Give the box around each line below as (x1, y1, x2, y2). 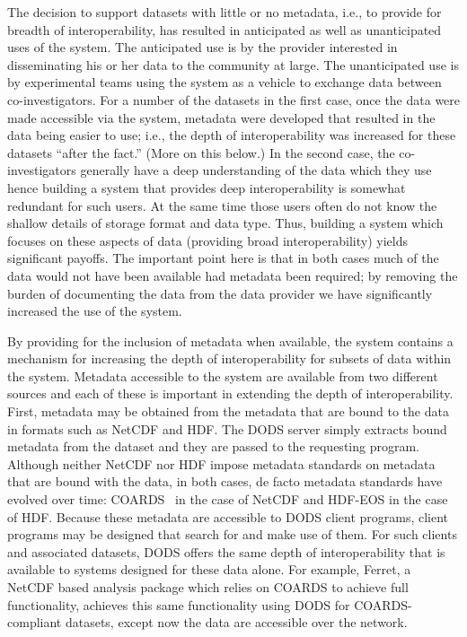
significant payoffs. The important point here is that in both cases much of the (7, 249, 439, 267)
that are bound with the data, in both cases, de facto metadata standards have (7, 472, 443, 491)
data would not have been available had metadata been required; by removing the (7, 266, 458, 284)
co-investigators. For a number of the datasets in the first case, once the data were (7, 90, 461, 109)
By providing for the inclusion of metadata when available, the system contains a (7, 331, 454, 350)
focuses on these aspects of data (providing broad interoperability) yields (7, 231, 408, 249)
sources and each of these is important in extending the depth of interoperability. (7, 384, 454, 403)
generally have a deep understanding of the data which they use (80, 161, 432, 179)
